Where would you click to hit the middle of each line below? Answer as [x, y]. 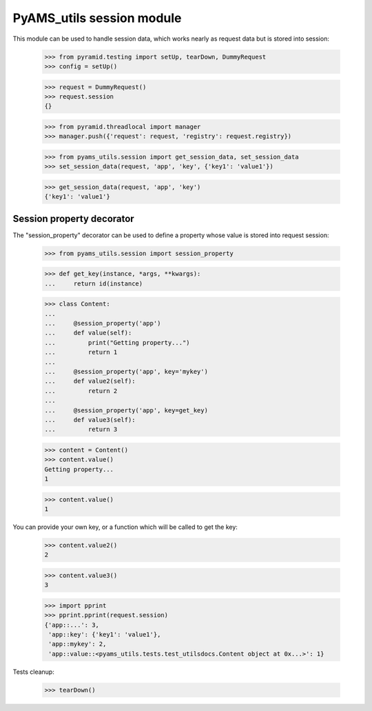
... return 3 [81, 430]
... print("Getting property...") [117, 342]
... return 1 [81, 352]
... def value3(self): [90, 420]
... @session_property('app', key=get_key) [126, 410]
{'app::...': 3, [72, 625]
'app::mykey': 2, [77, 644]
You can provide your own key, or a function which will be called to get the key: [125, 527]
